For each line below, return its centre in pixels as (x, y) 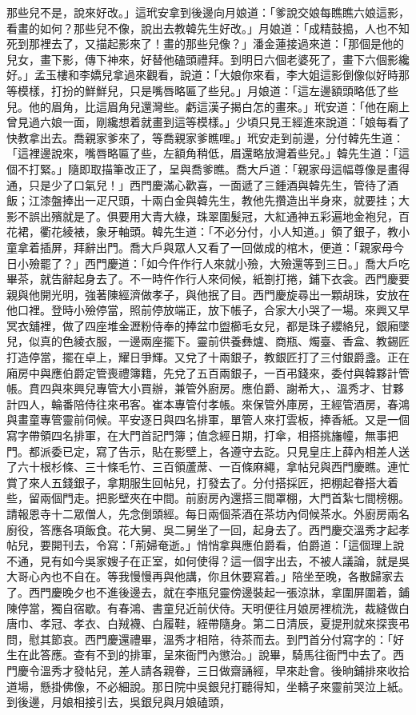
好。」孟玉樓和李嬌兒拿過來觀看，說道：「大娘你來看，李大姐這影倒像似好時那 (208, 75)
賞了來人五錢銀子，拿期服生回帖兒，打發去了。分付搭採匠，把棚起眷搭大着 (202, 482)
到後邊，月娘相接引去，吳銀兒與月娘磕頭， (118, 702)
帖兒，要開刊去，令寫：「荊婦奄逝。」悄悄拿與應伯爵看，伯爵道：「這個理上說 (205, 545)
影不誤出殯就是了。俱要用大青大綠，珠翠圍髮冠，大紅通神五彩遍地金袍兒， (202, 216)
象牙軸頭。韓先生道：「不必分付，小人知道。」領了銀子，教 (247, 232)
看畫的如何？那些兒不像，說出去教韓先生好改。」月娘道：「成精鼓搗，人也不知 (208, 28)
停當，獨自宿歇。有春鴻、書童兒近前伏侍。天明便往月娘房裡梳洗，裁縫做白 (213, 607)
